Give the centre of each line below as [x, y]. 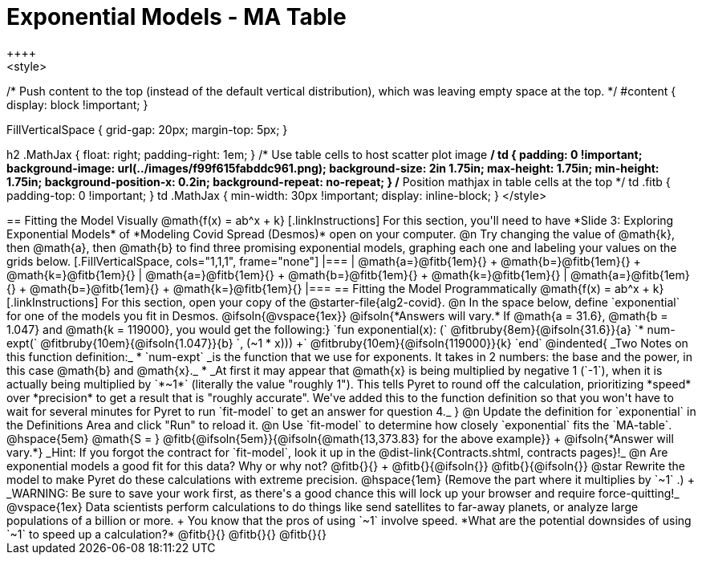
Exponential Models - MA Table [177, 17]
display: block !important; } [77, 104]
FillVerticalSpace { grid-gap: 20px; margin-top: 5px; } [147, 129]
